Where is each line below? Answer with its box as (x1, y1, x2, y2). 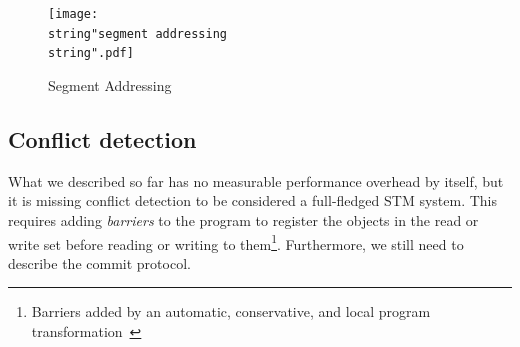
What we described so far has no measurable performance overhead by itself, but (8, 170, 504, 191)
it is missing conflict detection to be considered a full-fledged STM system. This (8, 190, 497, 211)
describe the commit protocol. (8, 252, 191, 273)
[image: (48, 7, 99, 21)
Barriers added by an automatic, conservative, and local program (31, 301, 431, 322)
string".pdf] (48, 46, 134, 61)
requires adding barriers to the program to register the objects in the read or (8, 209, 479, 230)
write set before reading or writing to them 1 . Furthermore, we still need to (8, 230, 464, 254)
